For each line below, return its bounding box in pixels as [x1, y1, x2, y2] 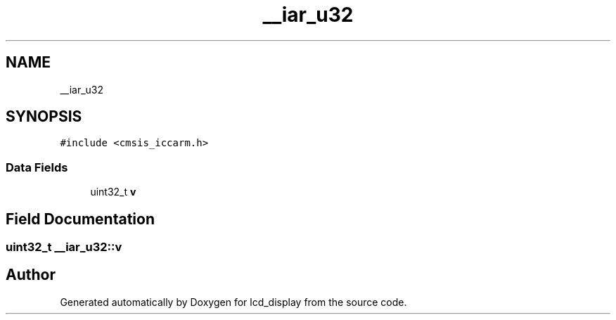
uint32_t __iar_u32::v [6, 240, 122, 255]
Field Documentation [6, 210, 155, 228]
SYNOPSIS [6, 108, 82, 126]
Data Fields [6, 160, 68, 174]
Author [6, 266, 56, 284]
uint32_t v [90, 186, 136, 198]
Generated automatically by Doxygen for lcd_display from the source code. [60, 295, 407, 308]
